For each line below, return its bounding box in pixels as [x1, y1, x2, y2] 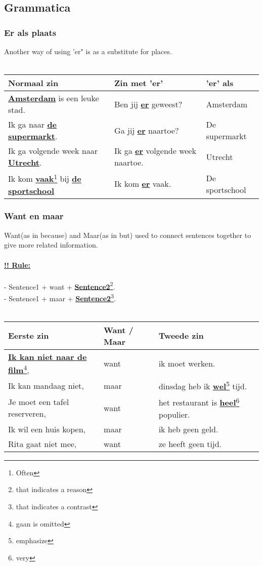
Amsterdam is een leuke [8, 92, 99, 104]
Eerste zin [8, 330, 49, 342]
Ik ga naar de [8, 118, 57, 131]
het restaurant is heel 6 [158, 395, 240, 409]
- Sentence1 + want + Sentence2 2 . [4, 279, 115, 292]
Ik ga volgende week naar [8, 145, 98, 157]
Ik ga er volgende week [114, 145, 196, 157]
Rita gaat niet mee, [8, 437, 77, 450]
